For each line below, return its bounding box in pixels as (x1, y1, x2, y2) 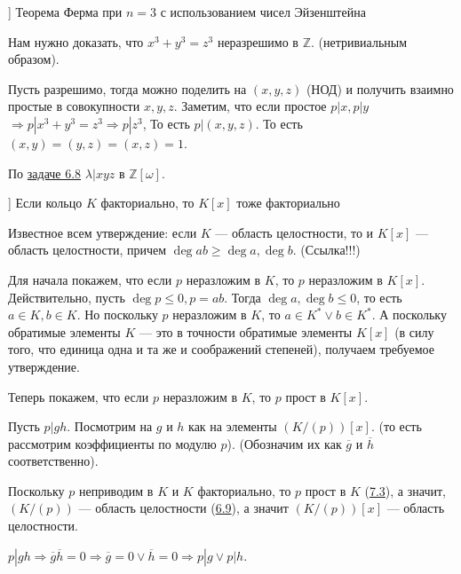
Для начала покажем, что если (8, 270, 172, 288)
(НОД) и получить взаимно (306, 79, 454, 98)
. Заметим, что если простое (173, 97, 327, 115)
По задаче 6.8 (8, 163, 82, 182)
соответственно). (8, 452, 99, 470)
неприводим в (78, 481, 154, 499)
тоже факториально (236, 193, 340, 212)
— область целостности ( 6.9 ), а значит (78, 499, 289, 517)
